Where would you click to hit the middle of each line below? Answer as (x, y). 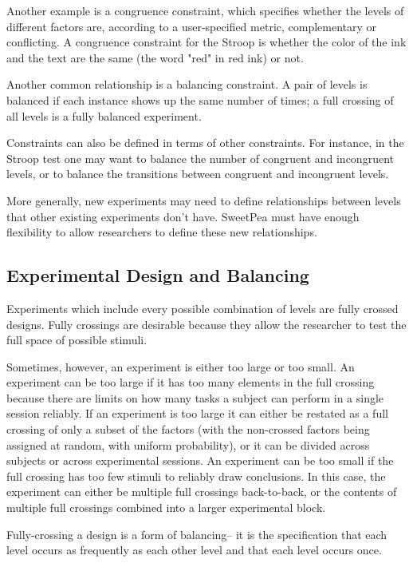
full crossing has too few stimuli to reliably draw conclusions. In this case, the (196, 476)
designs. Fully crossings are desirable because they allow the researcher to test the (206, 324)
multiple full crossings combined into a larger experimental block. (166, 507)
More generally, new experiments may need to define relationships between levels (204, 200)
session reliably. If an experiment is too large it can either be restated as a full (197, 413)
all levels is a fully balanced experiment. (104, 115)
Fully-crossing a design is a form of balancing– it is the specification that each (197, 534)
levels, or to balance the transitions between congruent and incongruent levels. (198, 174)
